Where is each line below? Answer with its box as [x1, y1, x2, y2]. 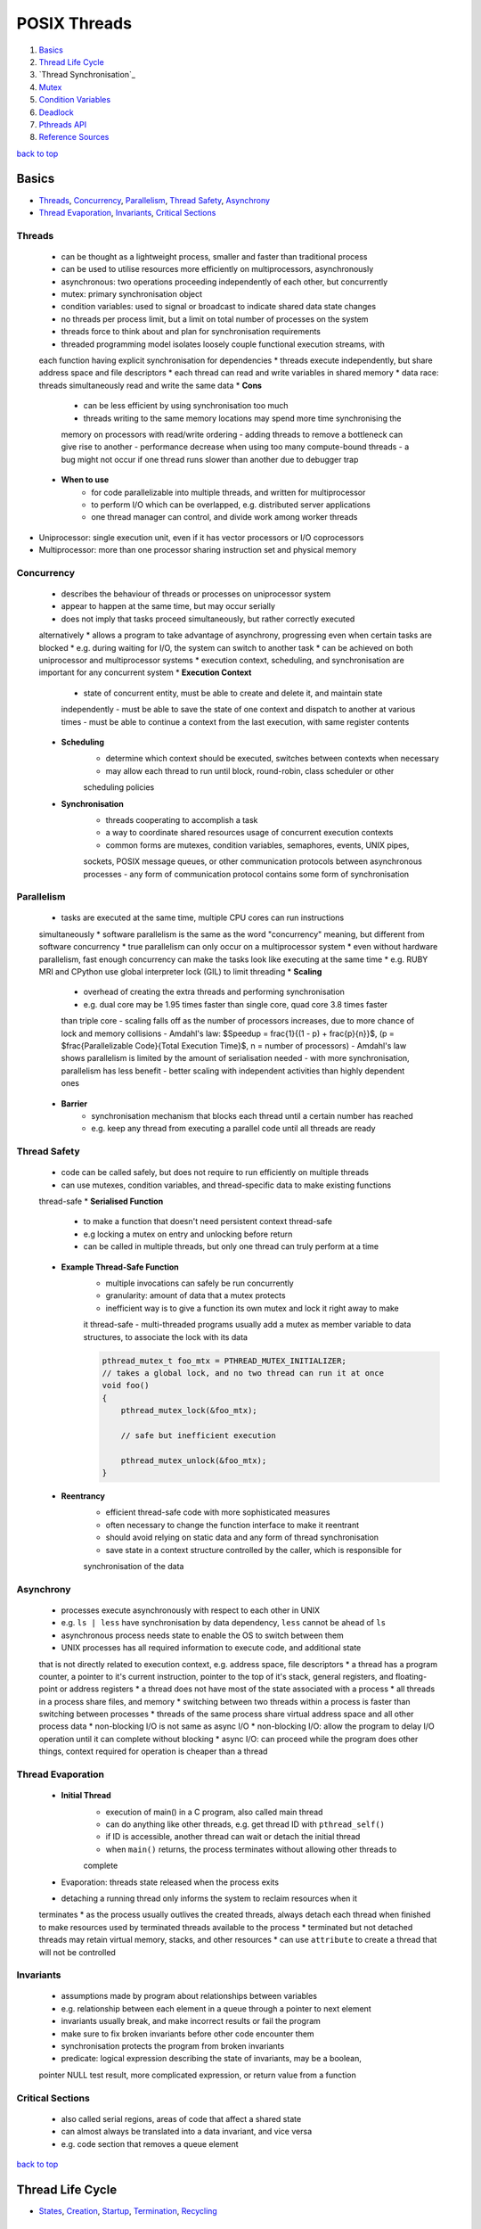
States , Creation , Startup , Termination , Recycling [38, 2205, 217, 2216]
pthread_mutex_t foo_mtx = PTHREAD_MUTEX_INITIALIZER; [102, 1355, 346, 1366]
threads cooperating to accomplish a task [105, 814, 258, 825]
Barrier [61, 1098, 88, 1109]
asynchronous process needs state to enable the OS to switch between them [61, 1630, 345, 1641]
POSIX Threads [16, 13, 133, 33]
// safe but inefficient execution [120, 1430, 276, 1440]
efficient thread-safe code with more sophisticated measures [105, 1507, 330, 1518]
